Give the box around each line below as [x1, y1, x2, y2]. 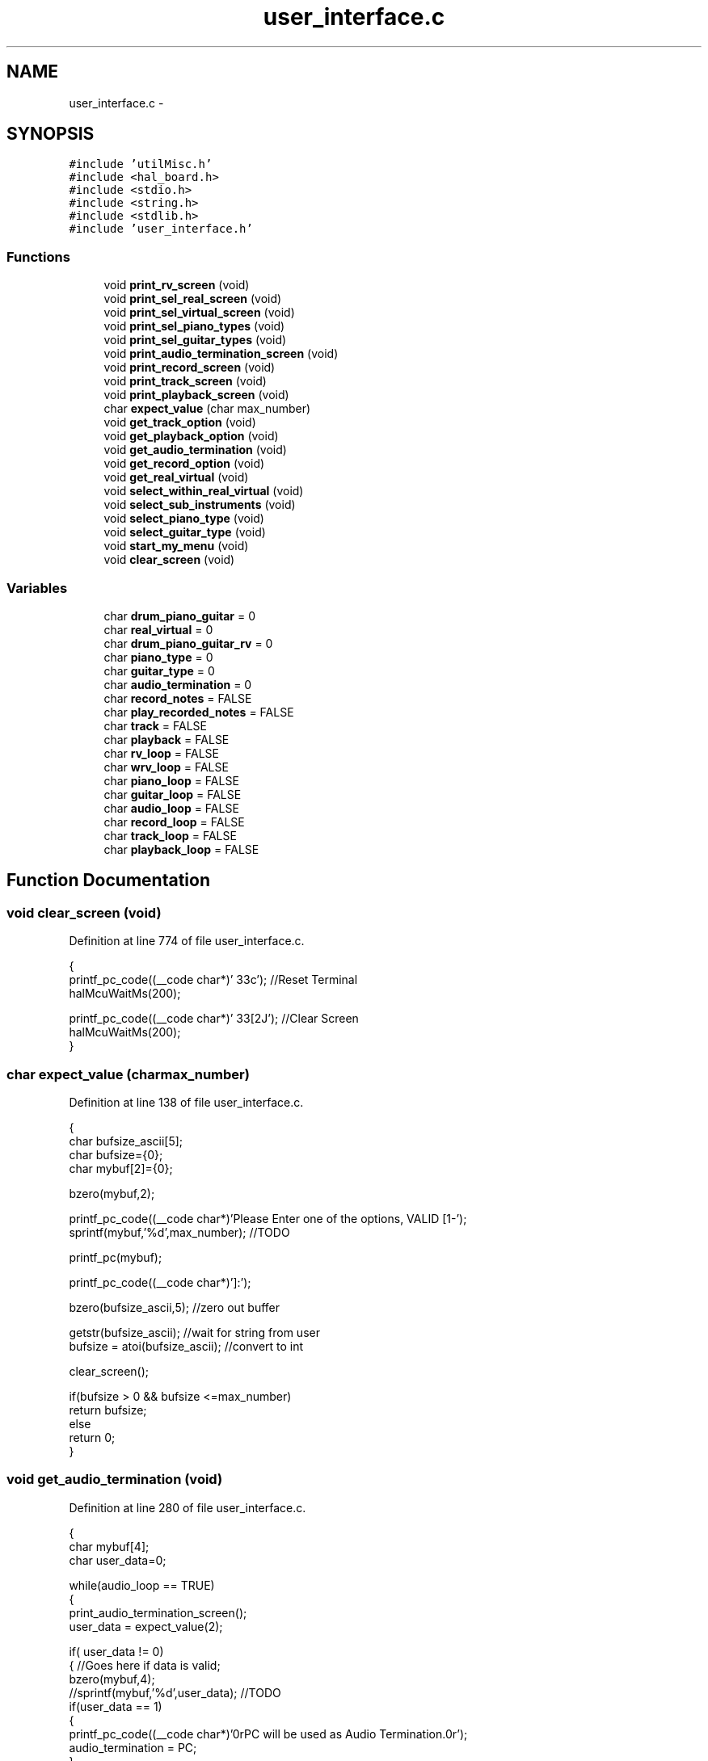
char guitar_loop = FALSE [103, 787, 242, 801]
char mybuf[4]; [69, 1539, 150, 1553]
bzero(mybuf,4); [69, 1671, 155, 1686]
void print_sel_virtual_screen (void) [103, 305, 295, 320]
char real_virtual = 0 [103, 622, 213, 637]
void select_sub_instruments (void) [103, 498, 296, 512]
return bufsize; [69, 1402, 147, 1417]
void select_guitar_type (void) [103, 525, 266, 540]
